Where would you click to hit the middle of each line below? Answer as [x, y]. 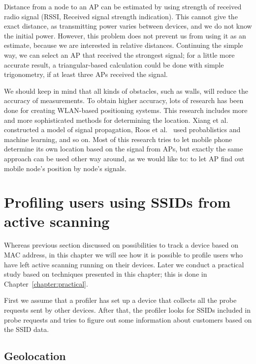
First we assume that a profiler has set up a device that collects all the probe [120, 300]
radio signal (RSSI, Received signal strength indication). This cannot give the [121, 16]
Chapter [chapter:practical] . [46, 283]
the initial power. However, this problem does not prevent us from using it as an [125, 35]
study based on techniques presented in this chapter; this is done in [106, 274]
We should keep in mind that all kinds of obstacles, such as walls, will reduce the [126, 91]
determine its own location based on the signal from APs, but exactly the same [124, 149]
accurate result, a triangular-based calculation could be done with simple [114, 64]
